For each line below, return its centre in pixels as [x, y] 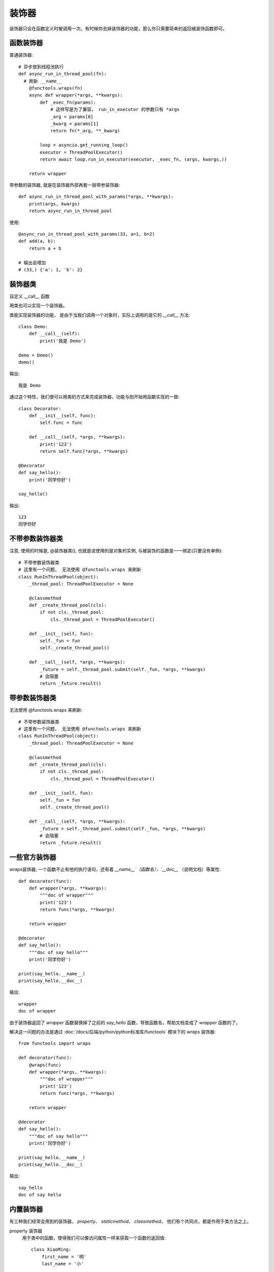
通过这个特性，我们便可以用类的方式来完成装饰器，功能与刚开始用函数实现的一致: [95, 397]
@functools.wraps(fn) [56, 88]
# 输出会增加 [32, 263]
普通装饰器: [21, 55]
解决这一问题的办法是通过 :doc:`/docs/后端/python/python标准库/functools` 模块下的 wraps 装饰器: [113, 1032]
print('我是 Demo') [63, 341]
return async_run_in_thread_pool [71, 211]
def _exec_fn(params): [68, 102]
